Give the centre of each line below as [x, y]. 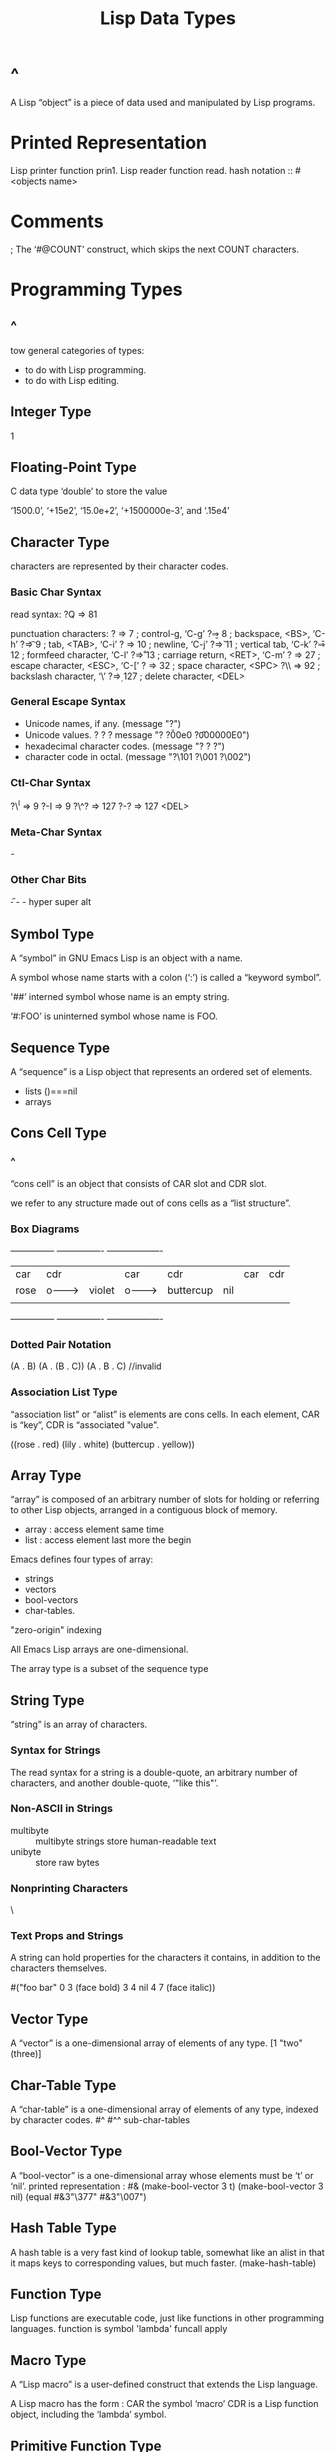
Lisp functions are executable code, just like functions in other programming [167, 2318]
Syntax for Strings [55, 1750]
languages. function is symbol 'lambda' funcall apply [119, 2329]
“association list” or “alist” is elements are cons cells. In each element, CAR [165, 1414]
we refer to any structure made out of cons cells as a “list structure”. [151, 1203]
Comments [57, 221]
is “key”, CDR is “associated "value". [85, 1424]
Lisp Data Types [168, 18]
